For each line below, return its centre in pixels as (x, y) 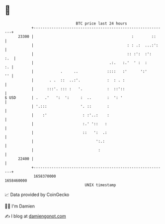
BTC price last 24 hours (101, 23)
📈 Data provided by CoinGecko (37, 195)
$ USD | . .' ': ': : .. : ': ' (64, 98)
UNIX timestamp (100, 185)
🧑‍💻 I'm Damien (20, 206)
